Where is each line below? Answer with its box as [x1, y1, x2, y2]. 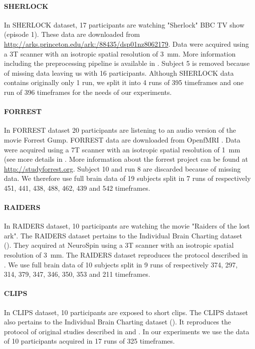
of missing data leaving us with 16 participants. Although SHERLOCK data [4, 67, 234, 78]
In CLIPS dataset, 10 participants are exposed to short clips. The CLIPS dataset [4, 307, 248, 317]
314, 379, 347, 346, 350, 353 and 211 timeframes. [4, 269, 150, 279]
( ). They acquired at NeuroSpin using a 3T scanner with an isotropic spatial [4, 240, 234, 250]
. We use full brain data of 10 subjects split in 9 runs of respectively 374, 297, [4, 259, 238, 269]
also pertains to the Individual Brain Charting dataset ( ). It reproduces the [4, 317, 231, 327]
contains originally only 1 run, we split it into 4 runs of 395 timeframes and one [4, 77, 244, 87]
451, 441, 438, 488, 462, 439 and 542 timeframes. [4, 182, 150, 193]
